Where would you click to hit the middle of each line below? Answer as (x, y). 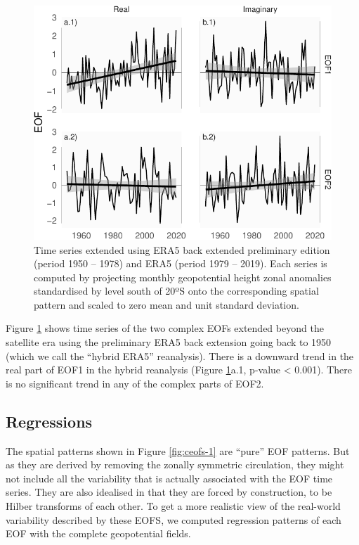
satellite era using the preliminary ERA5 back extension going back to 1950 (169, 342)
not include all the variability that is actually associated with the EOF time (169, 478)
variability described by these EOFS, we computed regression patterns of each (174, 519)
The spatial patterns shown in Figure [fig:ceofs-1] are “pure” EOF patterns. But (178, 450)
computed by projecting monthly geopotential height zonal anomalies (183, 277)
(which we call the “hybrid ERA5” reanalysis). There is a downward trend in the (180, 355)
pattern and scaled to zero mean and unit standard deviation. (167, 304)
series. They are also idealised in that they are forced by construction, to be (169, 492)
